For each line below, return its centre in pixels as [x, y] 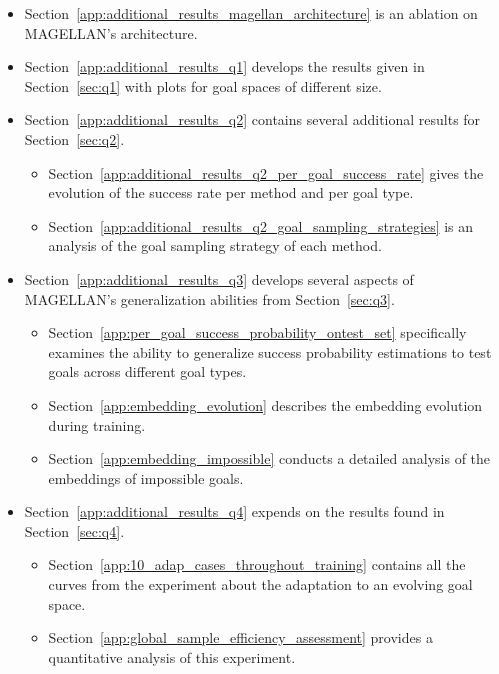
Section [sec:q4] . [74, 530]
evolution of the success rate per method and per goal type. [231, 192]
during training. [97, 424]
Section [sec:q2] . [74, 138]
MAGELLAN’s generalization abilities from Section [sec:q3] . [209, 298]
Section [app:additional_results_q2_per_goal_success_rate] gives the [266, 172]
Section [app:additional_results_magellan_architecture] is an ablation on [251, 13]
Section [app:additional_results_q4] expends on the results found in [234, 511]
